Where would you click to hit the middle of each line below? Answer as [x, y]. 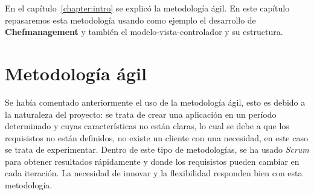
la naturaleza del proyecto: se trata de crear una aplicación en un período [141, 114]
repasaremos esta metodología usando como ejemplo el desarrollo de [130, 20]
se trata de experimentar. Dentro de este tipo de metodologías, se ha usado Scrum [157, 149]
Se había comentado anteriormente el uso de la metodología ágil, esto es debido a [155, 102]
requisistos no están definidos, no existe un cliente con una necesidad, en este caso [156, 137]
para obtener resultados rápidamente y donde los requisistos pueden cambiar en [152, 161]
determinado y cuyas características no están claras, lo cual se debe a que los [147, 126]
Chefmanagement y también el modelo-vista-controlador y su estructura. [144, 32]
